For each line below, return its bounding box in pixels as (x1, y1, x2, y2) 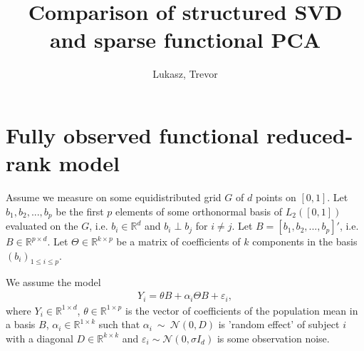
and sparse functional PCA (49, 25, 321, 54)
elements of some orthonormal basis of (115, 203, 283, 218)
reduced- (266, 120, 353, 149)
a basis (6, 317, 36, 332)
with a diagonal (6, 330, 73, 345)
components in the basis (252, 234, 358, 249)
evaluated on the (6, 218, 78, 233)
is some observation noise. (217, 330, 330, 345)
